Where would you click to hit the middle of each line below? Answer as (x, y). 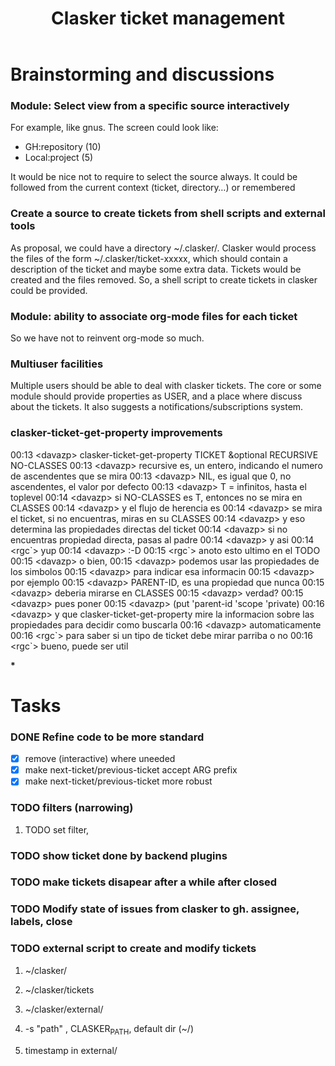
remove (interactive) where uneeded (100, 759)
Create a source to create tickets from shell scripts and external (168, 214)
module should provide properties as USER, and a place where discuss (156, 396)
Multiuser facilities (57, 364)
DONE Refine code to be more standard (107, 737)
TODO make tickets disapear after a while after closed (144, 882)
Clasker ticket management (168, 18)
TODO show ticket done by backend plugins (119, 855)
